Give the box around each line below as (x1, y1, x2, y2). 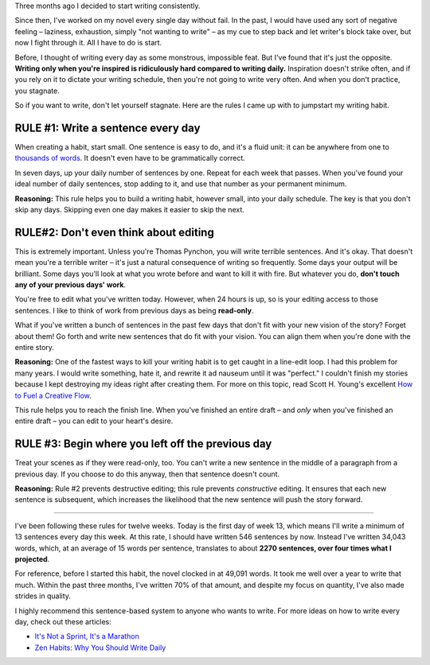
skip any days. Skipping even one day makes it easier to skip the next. (14, 204, 244, 214)
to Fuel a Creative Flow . (14, 391, 92, 400)
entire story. (14, 343, 55, 352)
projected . (14, 554, 50, 564)
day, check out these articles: (14, 616, 111, 626)
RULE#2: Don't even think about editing (14, 225, 214, 239)
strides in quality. (14, 591, 72, 601)
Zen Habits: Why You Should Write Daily (34, 643, 166, 652)
